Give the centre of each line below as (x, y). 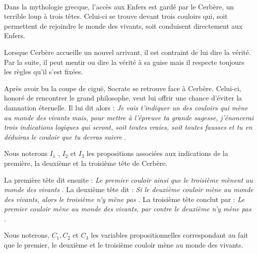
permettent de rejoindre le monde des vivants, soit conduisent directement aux (123, 25)
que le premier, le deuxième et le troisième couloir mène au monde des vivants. (124, 245)
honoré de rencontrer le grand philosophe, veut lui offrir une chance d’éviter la (123, 98)
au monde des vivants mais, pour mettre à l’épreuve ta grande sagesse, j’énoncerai (129, 117)
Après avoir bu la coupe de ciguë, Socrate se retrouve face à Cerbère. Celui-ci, (123, 88)
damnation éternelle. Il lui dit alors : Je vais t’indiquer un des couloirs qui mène (126, 107)
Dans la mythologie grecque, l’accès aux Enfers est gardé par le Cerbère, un (119, 6)
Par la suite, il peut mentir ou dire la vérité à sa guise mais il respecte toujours (124, 62)
